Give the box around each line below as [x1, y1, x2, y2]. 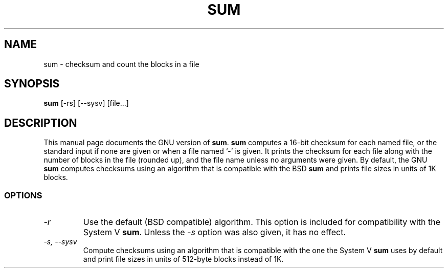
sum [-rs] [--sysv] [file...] [43, 99, 129, 108]
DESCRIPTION [4, 116, 77, 129]
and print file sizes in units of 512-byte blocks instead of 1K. [83, 255, 284, 264]
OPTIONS [4, 190, 42, 200]
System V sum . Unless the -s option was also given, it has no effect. [83, 227, 346, 238]
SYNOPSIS [4, 77, 60, 90]
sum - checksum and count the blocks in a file [43, 59, 199, 69]
